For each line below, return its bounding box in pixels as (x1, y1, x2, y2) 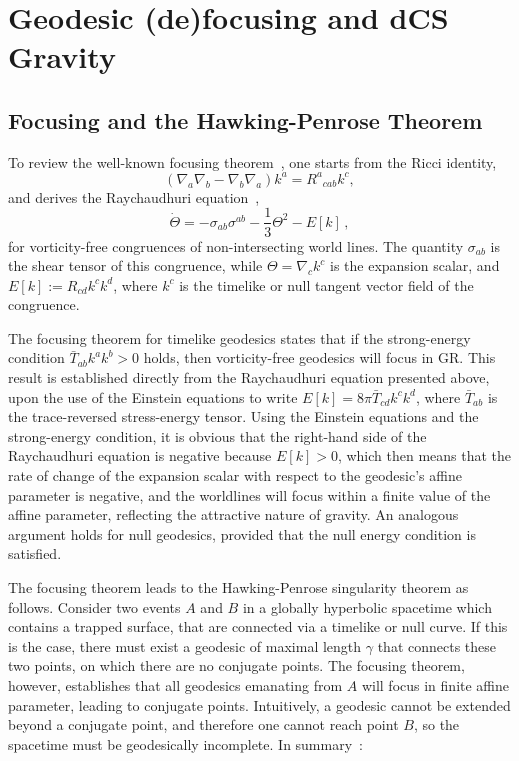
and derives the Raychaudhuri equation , (8, 186, 260, 207)
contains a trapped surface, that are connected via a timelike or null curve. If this (8, 616, 508, 637)
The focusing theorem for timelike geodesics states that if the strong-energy (8, 327, 471, 348)
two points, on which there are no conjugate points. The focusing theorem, (8, 655, 465, 676)
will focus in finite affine (361, 674, 510, 695)
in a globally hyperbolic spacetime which (242, 596, 492, 617)
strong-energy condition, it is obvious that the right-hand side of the (8, 425, 427, 446)
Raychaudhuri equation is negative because (8, 445, 272, 466)
